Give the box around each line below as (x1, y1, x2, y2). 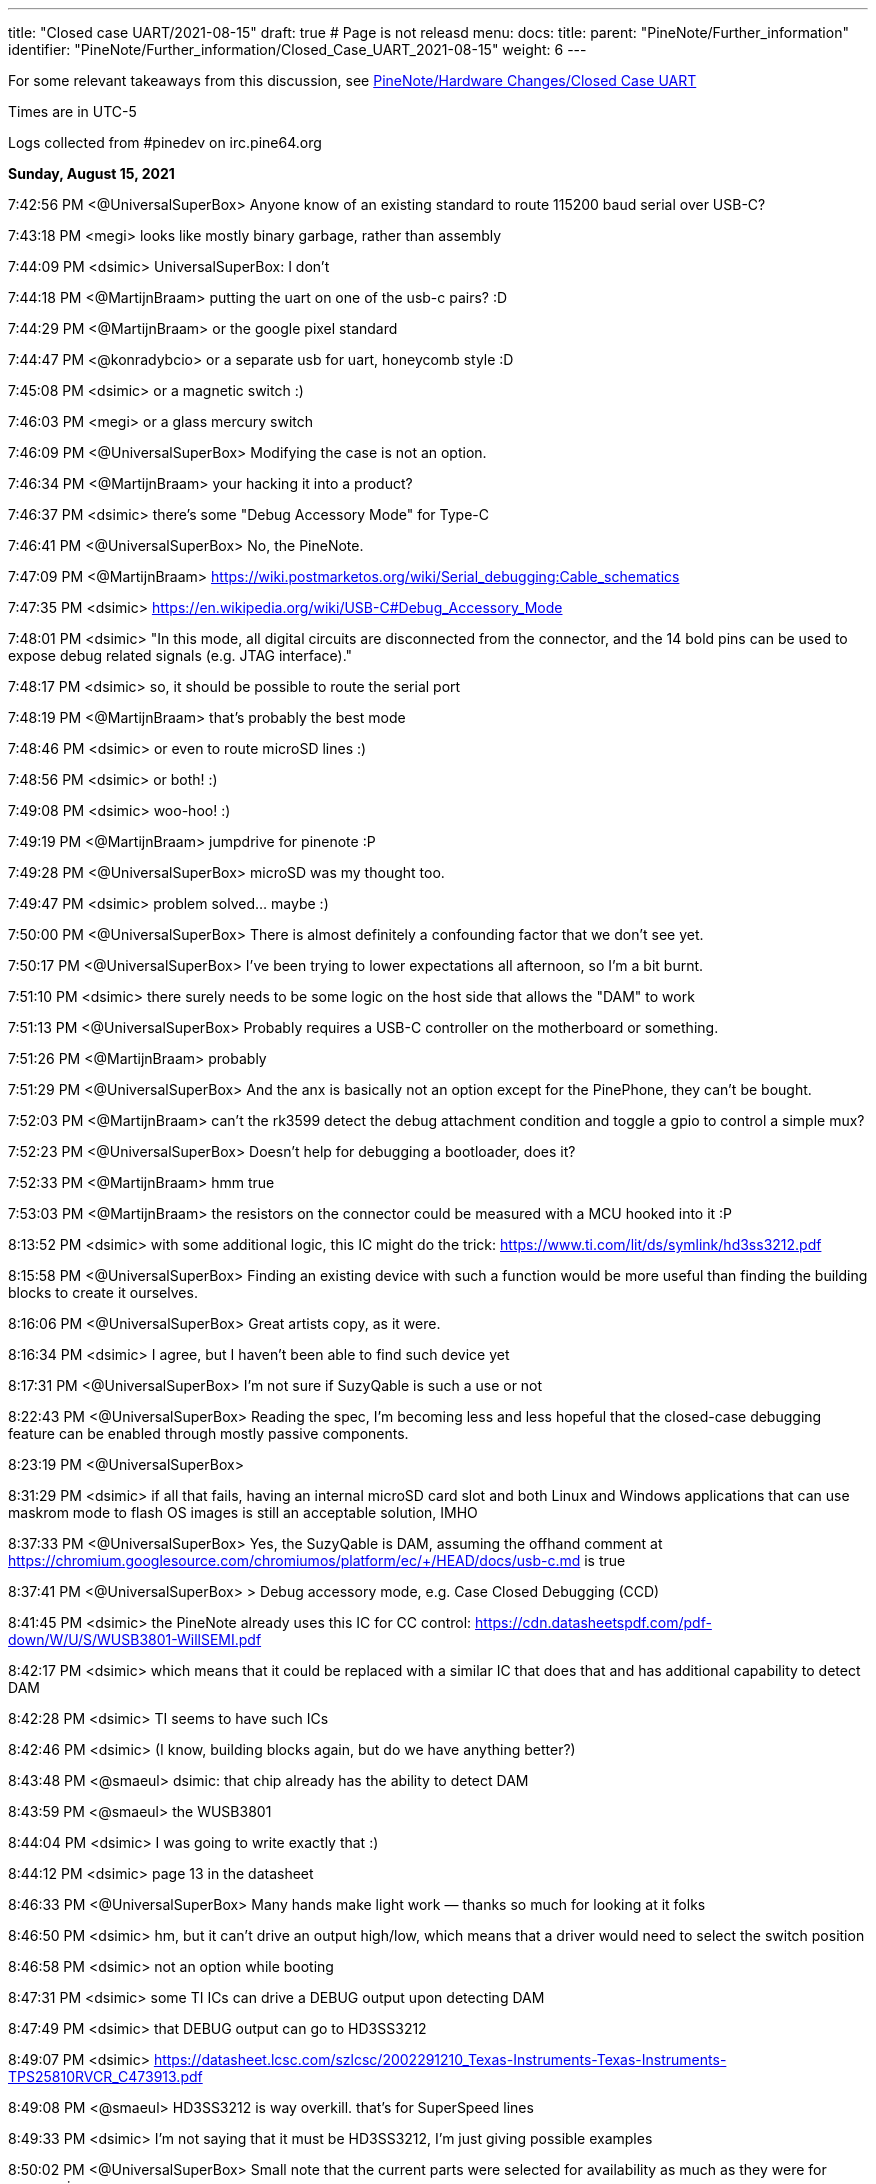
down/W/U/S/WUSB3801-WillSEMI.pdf (8, 1631, 262, 1648)
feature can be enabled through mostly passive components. (8, 1425, 409, 1442)
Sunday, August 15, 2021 (8, 165, 175, 182)
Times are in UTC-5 (8, 103, 137, 120)
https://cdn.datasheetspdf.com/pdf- (475, 1614, 712, 1631)
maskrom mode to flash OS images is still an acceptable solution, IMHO (8, 1504, 478, 1521)
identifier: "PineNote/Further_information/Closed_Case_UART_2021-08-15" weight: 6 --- (8, 41, 587, 58)
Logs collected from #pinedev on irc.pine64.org (8, 134, 322, 151)
